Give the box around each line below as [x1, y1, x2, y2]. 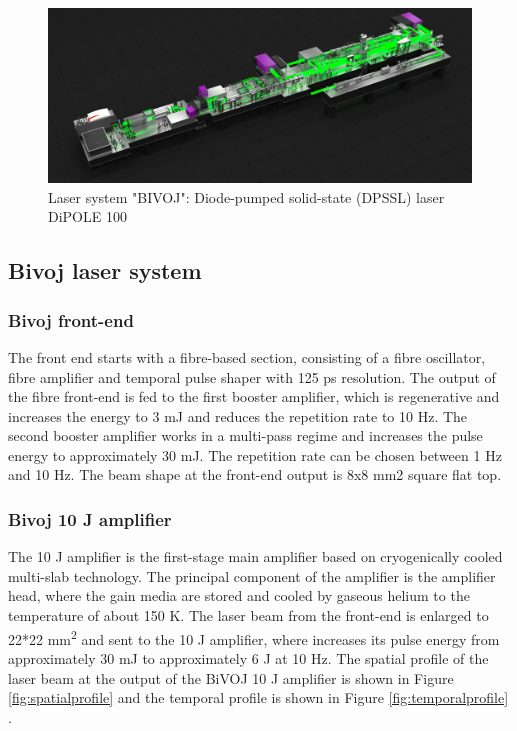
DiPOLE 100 [48, 206, 127, 227]
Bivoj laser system [8, 255, 202, 286]
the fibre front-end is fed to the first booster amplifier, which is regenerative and [8, 386, 500, 407]
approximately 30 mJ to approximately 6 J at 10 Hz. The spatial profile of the [8, 647, 489, 668]
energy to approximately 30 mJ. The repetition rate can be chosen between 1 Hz [8, 444, 502, 465]
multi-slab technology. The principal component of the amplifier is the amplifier [8, 565, 496, 586]
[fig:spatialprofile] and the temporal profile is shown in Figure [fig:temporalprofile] [8, 687, 509, 708]
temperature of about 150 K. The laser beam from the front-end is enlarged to [8, 605, 489, 626]
